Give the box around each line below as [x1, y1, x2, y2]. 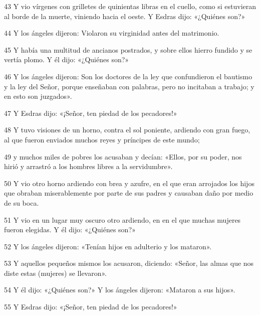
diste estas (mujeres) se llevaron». [4, 267, 107, 278]
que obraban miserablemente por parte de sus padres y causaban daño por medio [4, 188, 253, 198]
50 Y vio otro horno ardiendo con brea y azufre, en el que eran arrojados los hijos [4, 178, 254, 188]
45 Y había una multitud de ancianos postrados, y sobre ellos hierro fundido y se [4, 44, 252, 55]
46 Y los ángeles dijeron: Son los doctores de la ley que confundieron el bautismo [4, 71, 252, 81]
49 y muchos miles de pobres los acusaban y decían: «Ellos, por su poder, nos [4, 151, 242, 162]
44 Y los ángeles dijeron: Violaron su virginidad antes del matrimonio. [4, 28, 219, 38]
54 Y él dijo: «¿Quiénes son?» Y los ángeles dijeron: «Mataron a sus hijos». [4, 284, 235, 295]
